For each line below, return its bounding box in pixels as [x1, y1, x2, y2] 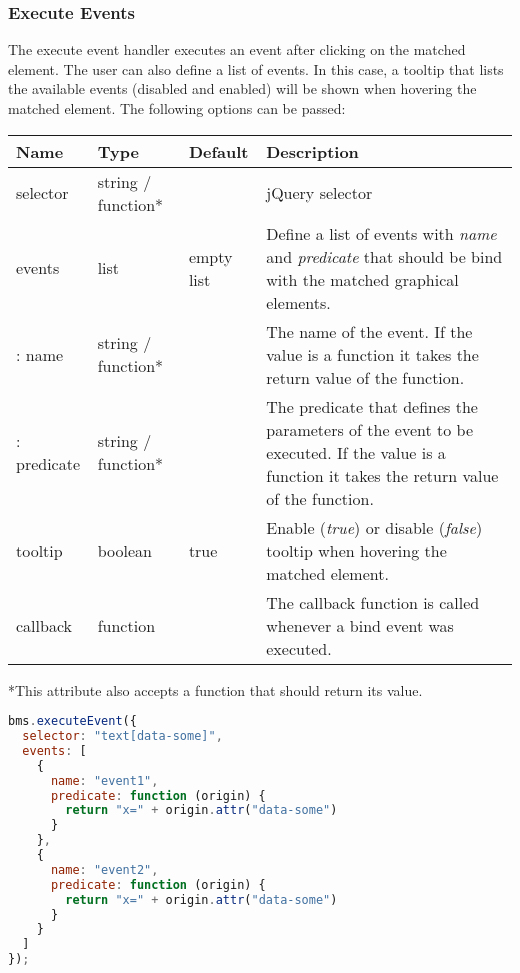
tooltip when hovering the [266, 538, 447, 562]
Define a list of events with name [266, 221, 497, 245]
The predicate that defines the [266, 394, 478, 418]
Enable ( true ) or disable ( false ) [266, 515, 483, 539]
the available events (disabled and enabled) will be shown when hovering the [8, 78, 477, 99]
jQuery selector [266, 181, 373, 205]
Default [188, 139, 249, 163]
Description [266, 139, 359, 163]
